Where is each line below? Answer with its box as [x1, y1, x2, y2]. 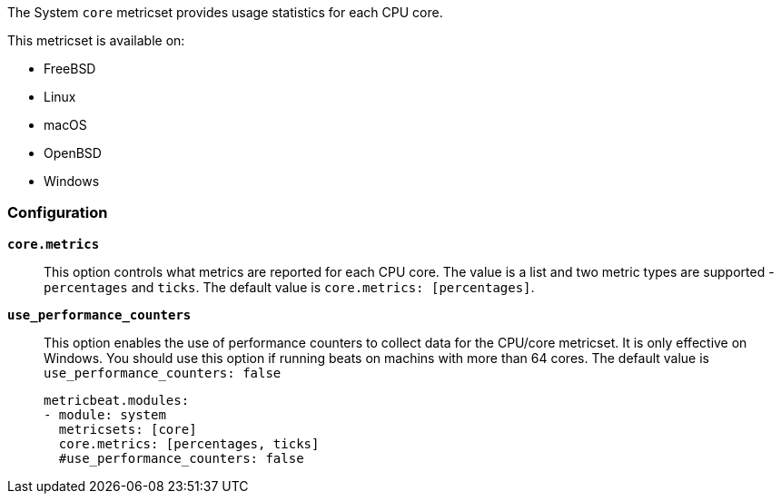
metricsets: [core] [58, 421, 197, 437]
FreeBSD [44, 61, 96, 76]
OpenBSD [44, 145, 102, 161]
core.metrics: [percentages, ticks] [58, 436, 320, 451]
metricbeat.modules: [44, 392, 190, 408]
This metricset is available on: [7, 33, 185, 48]
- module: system [44, 407, 166, 422]
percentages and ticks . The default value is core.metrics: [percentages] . [44, 279, 535, 295]
